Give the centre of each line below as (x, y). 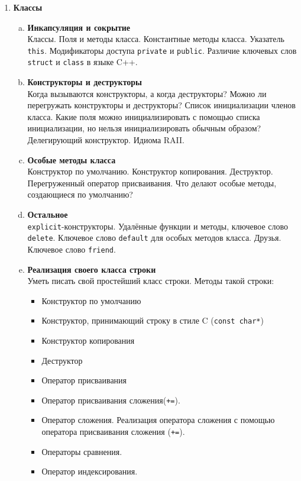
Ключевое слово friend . (72, 249)
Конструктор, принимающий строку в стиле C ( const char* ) (153, 320)
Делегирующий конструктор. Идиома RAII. (106, 140)
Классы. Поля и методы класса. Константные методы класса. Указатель (156, 39)
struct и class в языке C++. (82, 62)
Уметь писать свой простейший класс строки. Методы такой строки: (151, 281)
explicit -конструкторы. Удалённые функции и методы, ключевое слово (158, 226)
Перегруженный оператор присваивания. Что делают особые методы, (152, 183)
